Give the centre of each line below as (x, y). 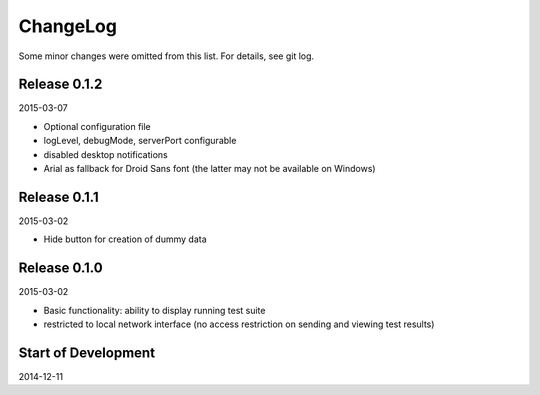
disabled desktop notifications (106, 154)
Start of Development (86, 352)
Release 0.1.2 (60, 84)
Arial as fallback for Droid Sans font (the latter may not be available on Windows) (209, 169)
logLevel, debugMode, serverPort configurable (140, 141)
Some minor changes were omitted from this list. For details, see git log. (166, 56)
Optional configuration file (97, 126)
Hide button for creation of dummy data (125, 239)
